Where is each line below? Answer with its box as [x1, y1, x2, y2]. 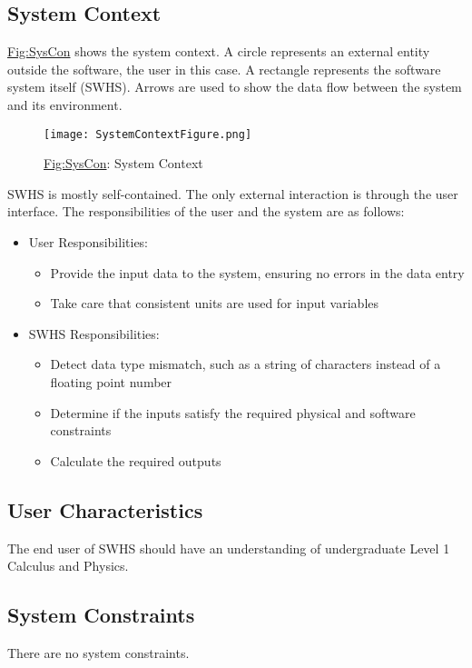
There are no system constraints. [7, 643, 190, 662]
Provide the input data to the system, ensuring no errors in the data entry [50, 263, 465, 282]
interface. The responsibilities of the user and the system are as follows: [7, 202, 405, 221]
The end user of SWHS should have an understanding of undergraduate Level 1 [7, 538, 450, 557]
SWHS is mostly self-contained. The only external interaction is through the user [7, 184, 458, 203]
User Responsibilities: [28, 233, 149, 252]
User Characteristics [7, 495, 203, 523]
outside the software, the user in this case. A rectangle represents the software [7, 59, 441, 78]
